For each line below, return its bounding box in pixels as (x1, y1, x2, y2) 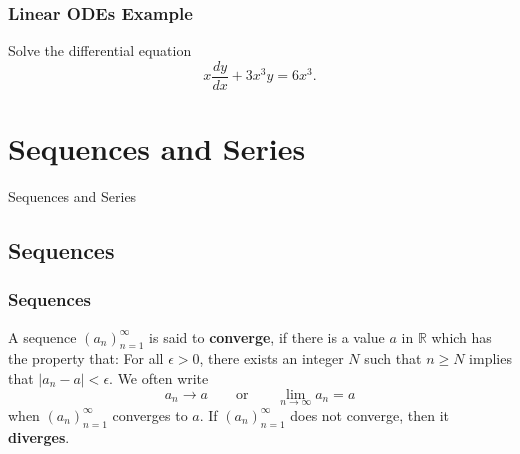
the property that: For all (8, 348, 164, 369)
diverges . (8, 426, 70, 447)
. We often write (109, 367, 209, 388)
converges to (112, 404, 188, 425)
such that (364, 348, 422, 369)
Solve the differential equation (8, 40, 192, 61)
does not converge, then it (290, 404, 450, 425)
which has (431, 326, 492, 347)
